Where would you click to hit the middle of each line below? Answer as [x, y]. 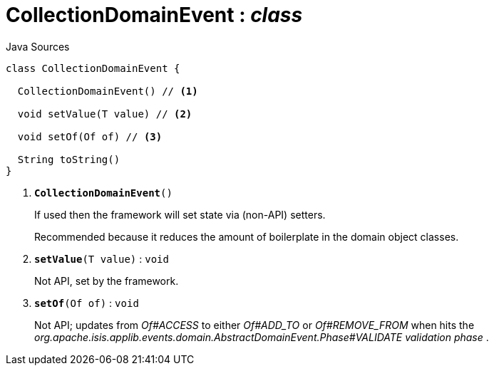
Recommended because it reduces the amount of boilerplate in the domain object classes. [247, 236]
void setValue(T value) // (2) [105, 114]
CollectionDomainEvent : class [154, 15]
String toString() [69, 159]
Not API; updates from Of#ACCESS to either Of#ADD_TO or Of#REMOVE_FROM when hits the [254, 325]
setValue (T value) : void [102, 258]
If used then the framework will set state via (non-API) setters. [180, 214]
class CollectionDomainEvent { [93, 68]
